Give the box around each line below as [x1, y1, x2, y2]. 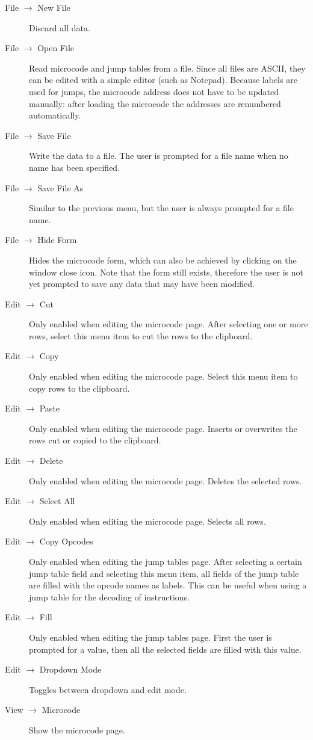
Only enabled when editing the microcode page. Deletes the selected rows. [29, 474, 302, 487]
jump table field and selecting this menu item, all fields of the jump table [29, 567, 299, 579]
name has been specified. [29, 161, 120, 173]
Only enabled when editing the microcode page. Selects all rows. [29, 514, 266, 527]
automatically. [29, 109, 81, 122]
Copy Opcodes [39, 535, 93, 547]
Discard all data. [29, 21, 90, 34]
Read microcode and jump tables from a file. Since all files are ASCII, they [29, 61, 306, 74]
